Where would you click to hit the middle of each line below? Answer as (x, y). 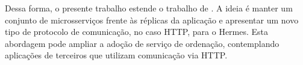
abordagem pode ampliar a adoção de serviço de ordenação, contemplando (142, 43)
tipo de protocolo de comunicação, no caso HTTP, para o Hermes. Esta (137, 32)
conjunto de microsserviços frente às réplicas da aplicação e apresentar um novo (152, 20)
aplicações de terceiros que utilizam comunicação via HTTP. (116, 55)
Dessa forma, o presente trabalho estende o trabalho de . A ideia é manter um (149, 8)
